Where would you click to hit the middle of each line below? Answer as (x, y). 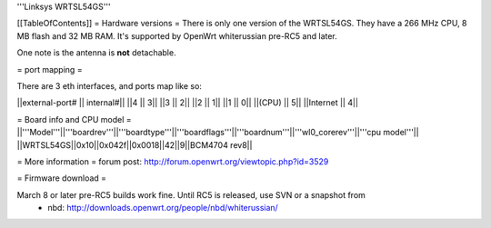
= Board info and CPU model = (74, 119)
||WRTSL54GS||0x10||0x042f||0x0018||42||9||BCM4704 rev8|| (135, 144)
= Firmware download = (62, 178)
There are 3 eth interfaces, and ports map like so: (109, 85)
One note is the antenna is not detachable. (96, 53)
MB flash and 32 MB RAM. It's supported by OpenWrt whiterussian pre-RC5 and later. (177, 35)
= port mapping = (50, 69)
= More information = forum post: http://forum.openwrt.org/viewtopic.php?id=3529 (173, 161)
